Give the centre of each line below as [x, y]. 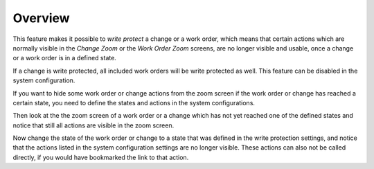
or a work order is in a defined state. [65, 58]
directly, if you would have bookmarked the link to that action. [101, 157]
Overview [41, 18]
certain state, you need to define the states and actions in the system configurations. [134, 103]
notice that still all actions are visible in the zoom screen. [93, 125]
